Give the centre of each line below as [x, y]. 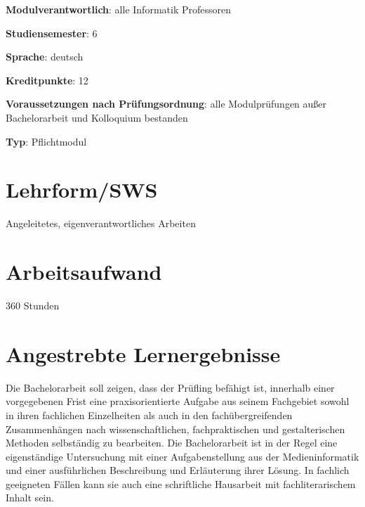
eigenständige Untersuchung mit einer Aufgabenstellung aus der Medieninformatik [182, 456]
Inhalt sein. [30, 498]
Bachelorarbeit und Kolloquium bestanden [97, 117]
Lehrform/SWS [82, 190]
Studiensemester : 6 [52, 33]
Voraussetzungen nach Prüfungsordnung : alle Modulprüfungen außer [166, 104]
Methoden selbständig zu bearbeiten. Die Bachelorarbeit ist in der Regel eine [172, 443]
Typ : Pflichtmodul [46, 141]
